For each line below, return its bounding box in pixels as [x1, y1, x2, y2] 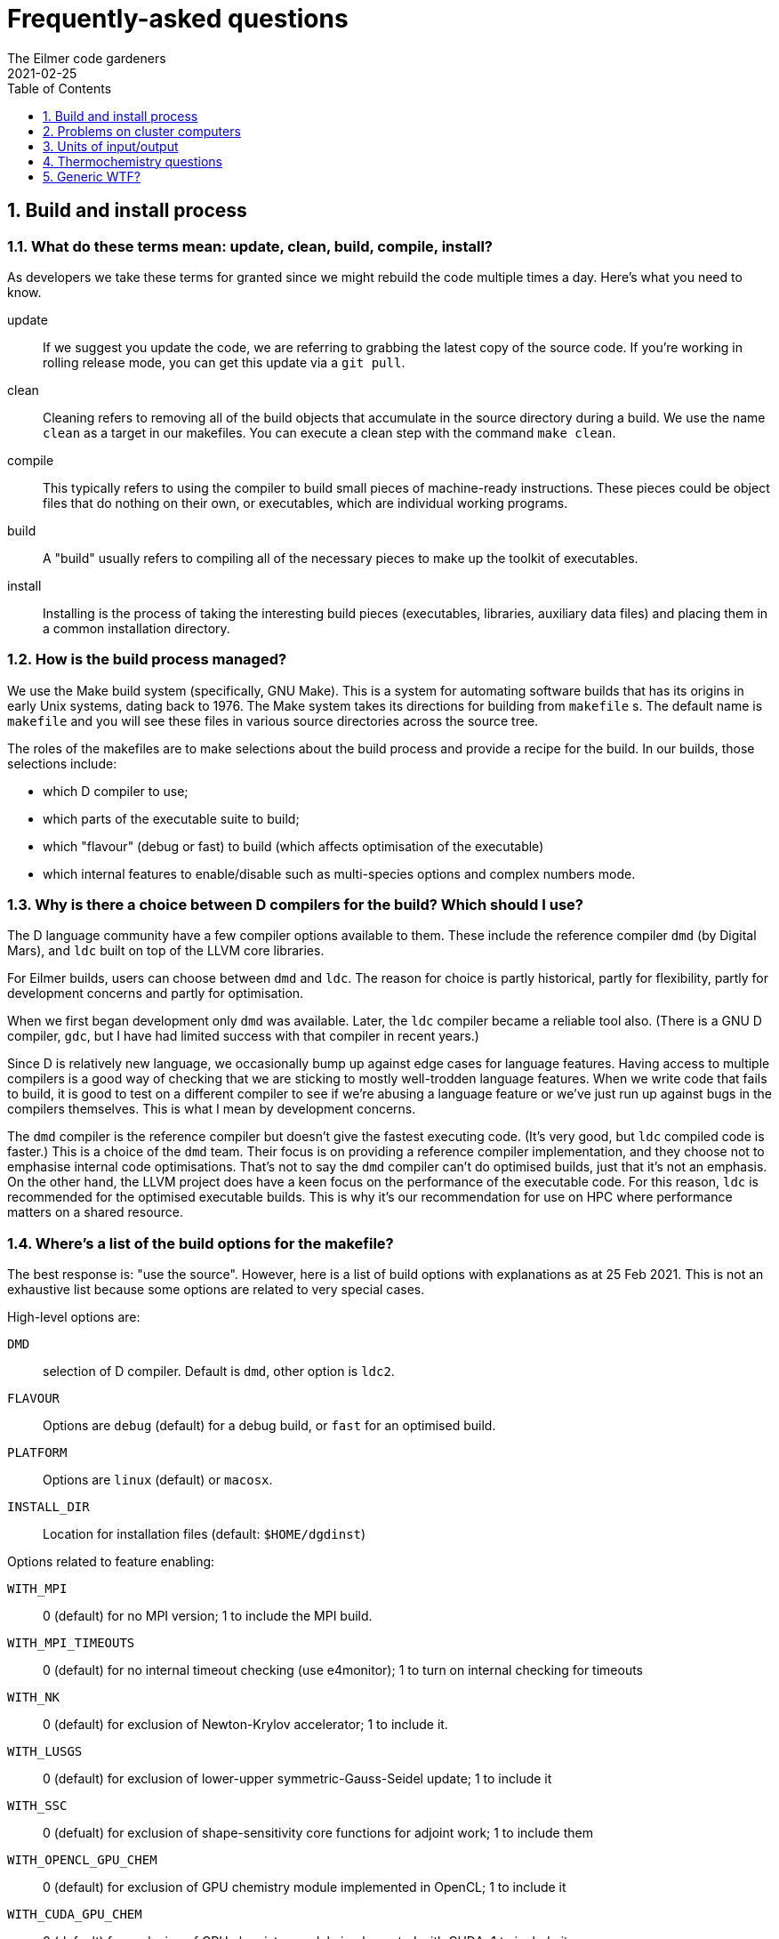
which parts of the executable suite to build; [43, 810, 300, 826]
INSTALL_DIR [7, 1500, 90, 1515]
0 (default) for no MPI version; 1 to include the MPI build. [43, 1608, 373, 1624]
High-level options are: [7, 1309, 141, 1325]
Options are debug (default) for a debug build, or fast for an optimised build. [43, 1418, 496, 1434]
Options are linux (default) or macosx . [43, 1472, 273, 1488]
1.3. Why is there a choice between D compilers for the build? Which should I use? [7, 896, 583, 914]
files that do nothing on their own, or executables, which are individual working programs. [43, 495, 568, 511]
